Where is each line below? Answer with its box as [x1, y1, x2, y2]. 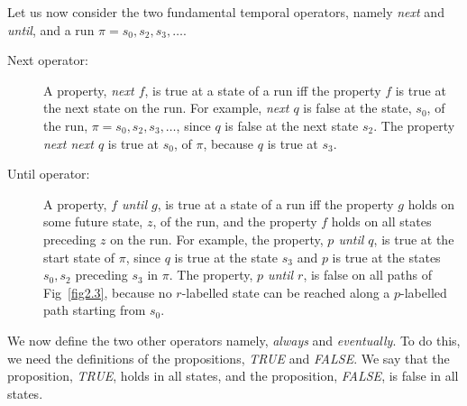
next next [43, 134, 94, 152]
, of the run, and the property [152, 212, 317, 231]
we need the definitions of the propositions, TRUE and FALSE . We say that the [7, 348, 450, 367]
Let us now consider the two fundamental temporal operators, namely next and [7, 3, 444, 21]
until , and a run [7, 20, 95, 39]
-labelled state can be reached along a [181, 282, 390, 301]
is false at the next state [224, 115, 359, 134]
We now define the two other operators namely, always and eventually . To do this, [7, 330, 461, 349]
